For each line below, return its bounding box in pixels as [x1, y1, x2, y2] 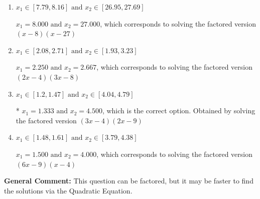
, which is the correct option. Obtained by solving [102, 105, 255, 116]
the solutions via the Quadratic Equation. [4, 185, 133, 195]
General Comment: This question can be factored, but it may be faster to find [4, 175, 253, 186]
